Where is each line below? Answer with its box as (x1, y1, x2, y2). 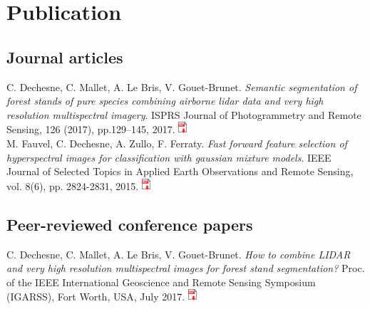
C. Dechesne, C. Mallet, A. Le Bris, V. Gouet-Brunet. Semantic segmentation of (6, 79, 357, 94)
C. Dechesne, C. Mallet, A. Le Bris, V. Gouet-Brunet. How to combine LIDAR (6, 246, 351, 261)
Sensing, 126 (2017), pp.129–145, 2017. (6, 122, 175, 137)
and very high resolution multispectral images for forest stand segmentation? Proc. (6, 261, 365, 276)
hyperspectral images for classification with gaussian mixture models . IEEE (6, 150, 332, 164)
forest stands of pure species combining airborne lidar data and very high (6, 93, 324, 108)
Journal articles (6, 46, 123, 68)
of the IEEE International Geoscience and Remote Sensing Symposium (6, 274, 316, 289)
